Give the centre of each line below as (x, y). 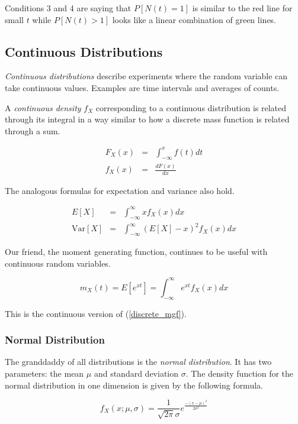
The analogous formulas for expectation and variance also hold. (120, 190)
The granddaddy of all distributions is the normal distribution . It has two (138, 362)
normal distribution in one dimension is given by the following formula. (134, 385)
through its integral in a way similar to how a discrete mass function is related (147, 119)
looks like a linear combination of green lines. (194, 19)
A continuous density (43, 107)
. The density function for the (240, 373)
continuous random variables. (58, 263)
